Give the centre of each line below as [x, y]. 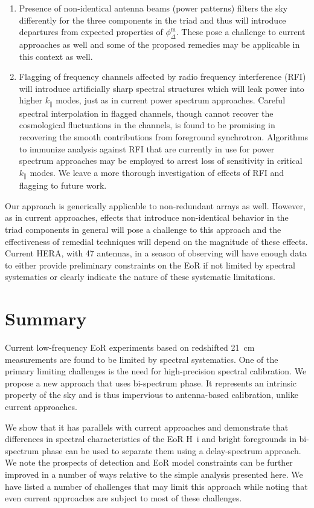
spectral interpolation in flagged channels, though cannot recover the [146, 113]
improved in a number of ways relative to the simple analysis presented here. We [154, 474]
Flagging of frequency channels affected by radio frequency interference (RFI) [162, 77]
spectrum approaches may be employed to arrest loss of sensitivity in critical [161, 161]
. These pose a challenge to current [241, 32]
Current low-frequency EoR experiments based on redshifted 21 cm [130, 347]
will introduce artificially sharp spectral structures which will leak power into [162, 88]
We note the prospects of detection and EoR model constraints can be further [149, 462]
